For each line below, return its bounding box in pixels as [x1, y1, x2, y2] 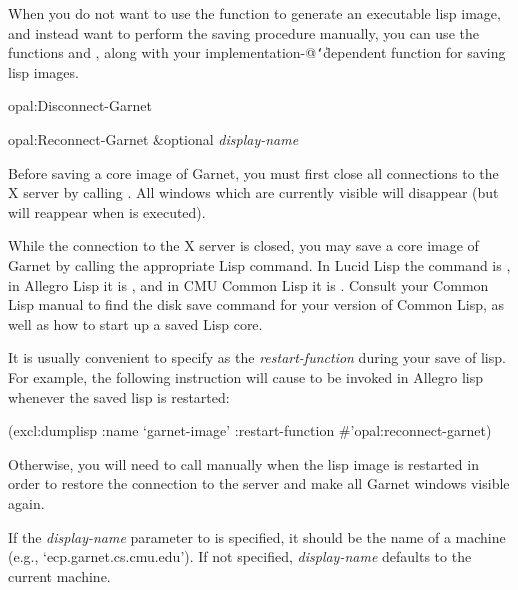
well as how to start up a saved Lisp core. [8, 313, 263, 334]
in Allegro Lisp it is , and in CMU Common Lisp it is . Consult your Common [8, 274, 489, 295]
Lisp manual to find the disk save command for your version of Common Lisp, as [8, 294, 505, 315]
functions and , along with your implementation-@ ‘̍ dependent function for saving [8, 42, 506, 63]
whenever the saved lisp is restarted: [8, 386, 230, 407]
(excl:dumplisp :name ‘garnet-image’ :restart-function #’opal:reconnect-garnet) [8, 420, 492, 441]
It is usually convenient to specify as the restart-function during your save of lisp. [8, 347, 506, 368]
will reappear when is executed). [8, 201, 206, 222]
